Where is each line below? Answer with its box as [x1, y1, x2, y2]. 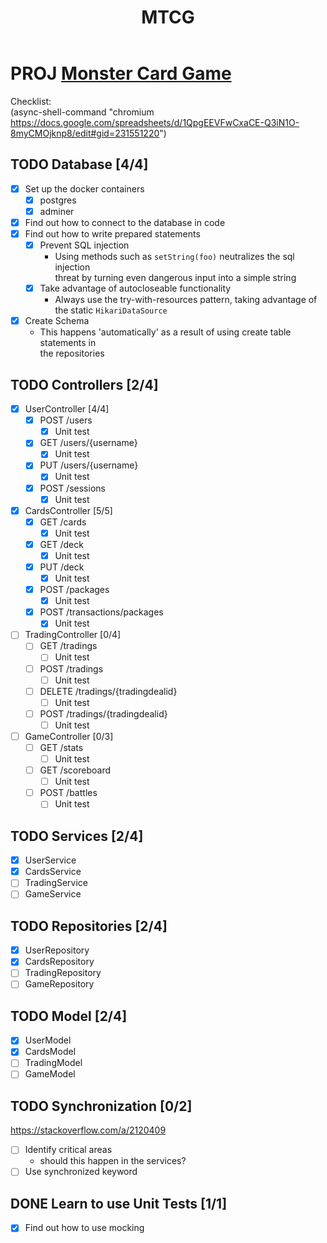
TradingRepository [24, 967, 102, 979]
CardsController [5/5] [24, 504, 113, 516]
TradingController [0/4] [24, 629, 122, 641]
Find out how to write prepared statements [24, 228, 201, 240]
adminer [39, 205, 75, 217]
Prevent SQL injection [39, 239, 130, 251]
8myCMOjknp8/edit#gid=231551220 [10, 127, 160, 139]
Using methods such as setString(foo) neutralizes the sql [54, 251, 295, 263]
